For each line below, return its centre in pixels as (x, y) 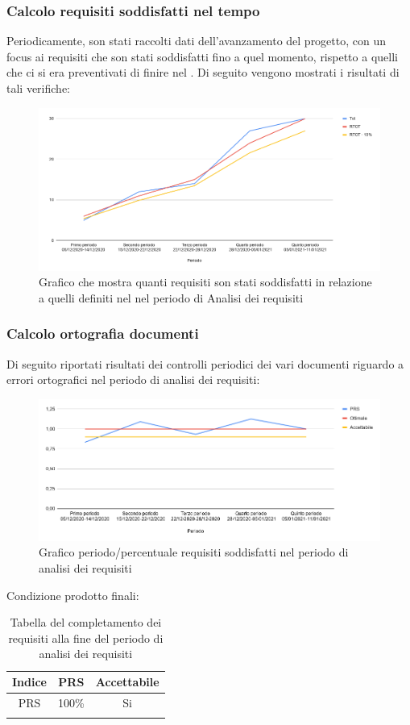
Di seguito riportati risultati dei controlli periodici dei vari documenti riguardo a (205, 363)
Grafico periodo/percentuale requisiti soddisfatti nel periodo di (194, 552)
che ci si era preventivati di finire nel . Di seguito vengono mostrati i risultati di (203, 72)
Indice (29, 682)
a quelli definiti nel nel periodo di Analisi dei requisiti (171, 297)
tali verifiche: (38, 88)
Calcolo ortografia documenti (103, 333)
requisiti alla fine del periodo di (86, 637)
